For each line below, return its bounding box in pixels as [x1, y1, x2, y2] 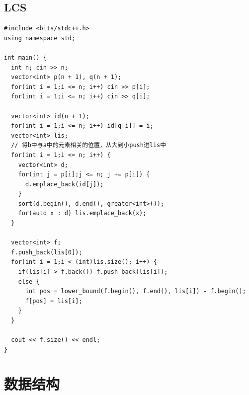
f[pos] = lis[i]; [25, 297, 83, 305]
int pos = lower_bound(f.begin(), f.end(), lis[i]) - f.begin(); [25, 288, 246, 295]
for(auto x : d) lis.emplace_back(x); [18, 210, 147, 217]
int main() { [4, 54, 47, 61]
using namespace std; [4, 34, 76, 42]
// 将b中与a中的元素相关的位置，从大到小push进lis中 [11, 142, 166, 149]
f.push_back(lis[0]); [11, 248, 83, 256]
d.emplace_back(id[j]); [25, 180, 104, 188]
